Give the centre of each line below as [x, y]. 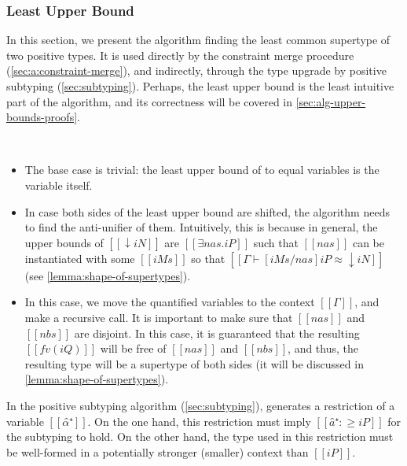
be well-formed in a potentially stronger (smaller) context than [158, 451]
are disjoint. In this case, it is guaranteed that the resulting [217, 333]
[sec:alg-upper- [331, 101]
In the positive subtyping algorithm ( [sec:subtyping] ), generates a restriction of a [201, 405]
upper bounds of [64, 242]
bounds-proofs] [42, 117]
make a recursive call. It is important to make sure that [159, 317]
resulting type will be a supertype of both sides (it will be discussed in [194, 363]
